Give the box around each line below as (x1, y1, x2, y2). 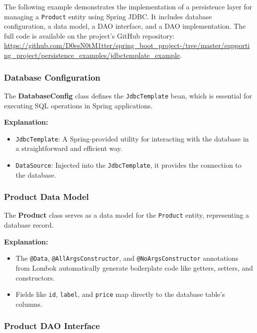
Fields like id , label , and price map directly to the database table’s (15, 289, 225, 299)
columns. (15, 298, 43, 309)
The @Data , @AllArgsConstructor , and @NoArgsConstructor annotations (15, 253, 238, 263)
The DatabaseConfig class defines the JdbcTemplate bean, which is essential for (4, 90, 252, 100)
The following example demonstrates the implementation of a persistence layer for (4, 1, 253, 11)
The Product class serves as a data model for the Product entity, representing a (4, 210, 249, 220)
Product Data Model (4, 190, 89, 203)
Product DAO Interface (4, 320, 100, 332)
